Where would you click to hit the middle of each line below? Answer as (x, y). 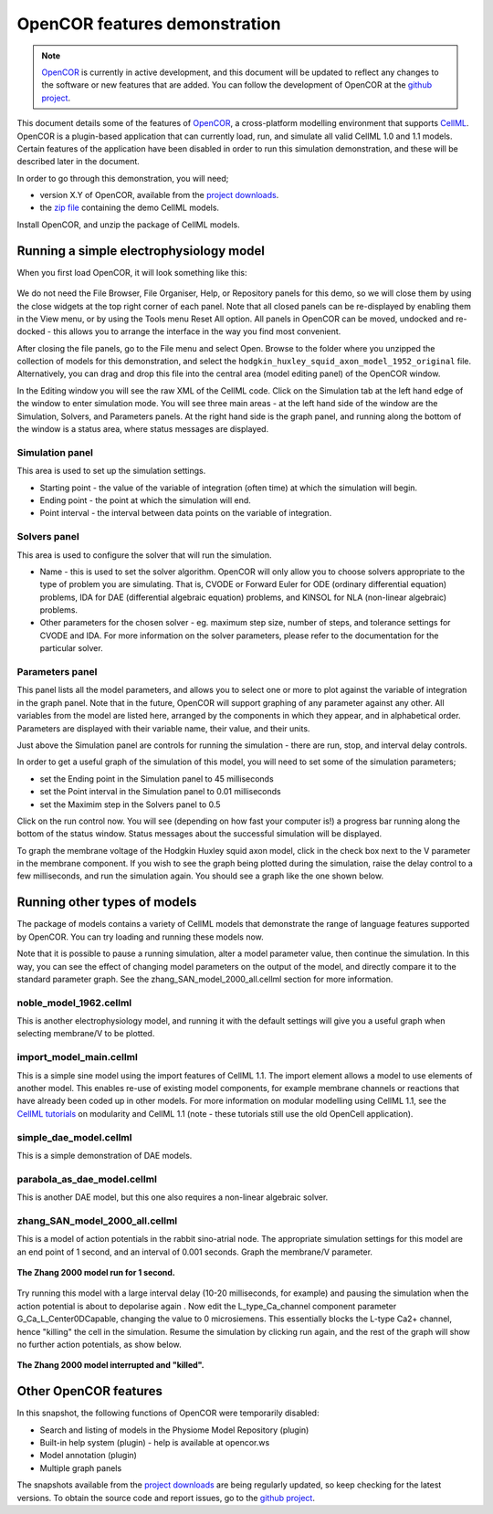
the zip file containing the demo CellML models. (129, 208)
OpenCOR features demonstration (149, 24)
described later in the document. (79, 162)
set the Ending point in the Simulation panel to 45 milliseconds (157, 778)
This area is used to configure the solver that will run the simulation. (145, 555)
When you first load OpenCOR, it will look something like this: (132, 272)
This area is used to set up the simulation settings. (111, 471)
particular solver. (72, 648)
